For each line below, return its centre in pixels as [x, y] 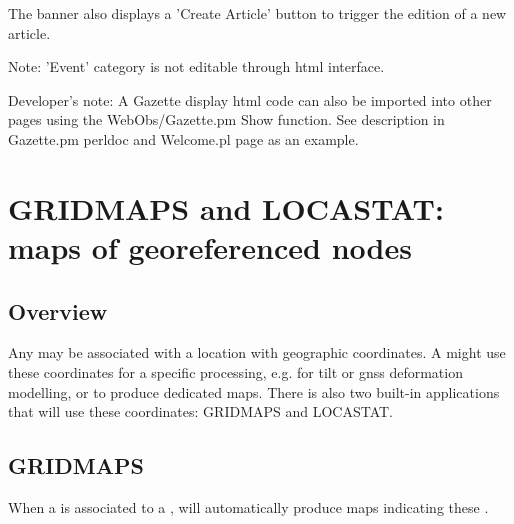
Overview [58, 310]
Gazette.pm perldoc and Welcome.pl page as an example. [183, 138]
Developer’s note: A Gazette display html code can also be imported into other [250, 99]
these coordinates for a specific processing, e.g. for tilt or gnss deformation [235, 371]
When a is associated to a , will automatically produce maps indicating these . [248, 506]
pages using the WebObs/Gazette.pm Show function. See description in [226, 119]
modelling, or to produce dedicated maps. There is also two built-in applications [254, 391]
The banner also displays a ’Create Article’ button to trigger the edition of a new [257, 13]
